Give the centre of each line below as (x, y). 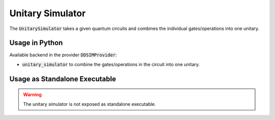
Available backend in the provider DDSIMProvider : (63, 55)
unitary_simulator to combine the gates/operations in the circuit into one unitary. (111, 64)
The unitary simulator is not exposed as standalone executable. (90, 104)
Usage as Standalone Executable (63, 79)
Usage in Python (36, 43)
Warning (32, 95)
